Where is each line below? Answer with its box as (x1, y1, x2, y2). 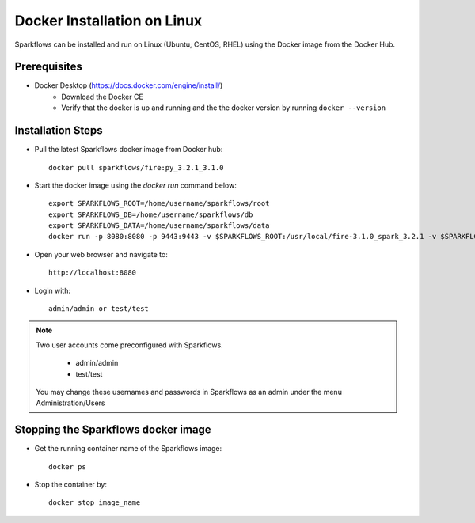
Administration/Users (36, 398, 105, 407)
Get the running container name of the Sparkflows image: (34, 444, 222, 453)
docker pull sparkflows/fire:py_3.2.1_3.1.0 (48, 163, 225, 172)
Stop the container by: (34, 479, 107, 490)
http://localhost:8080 (48, 268, 137, 277)
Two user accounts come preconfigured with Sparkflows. (36, 340, 223, 350)
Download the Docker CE (61, 92, 144, 101)
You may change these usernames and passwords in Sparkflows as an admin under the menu (36, 388, 342, 396)
